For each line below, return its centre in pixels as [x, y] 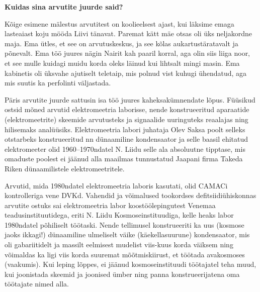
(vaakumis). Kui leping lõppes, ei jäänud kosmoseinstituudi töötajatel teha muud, [131, 264]
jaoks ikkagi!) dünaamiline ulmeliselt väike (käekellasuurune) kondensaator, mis [127, 234]
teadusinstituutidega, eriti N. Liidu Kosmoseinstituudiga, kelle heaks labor [119, 215]
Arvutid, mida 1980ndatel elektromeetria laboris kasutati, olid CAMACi [116, 185]
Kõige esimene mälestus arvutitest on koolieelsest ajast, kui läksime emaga [119, 23]
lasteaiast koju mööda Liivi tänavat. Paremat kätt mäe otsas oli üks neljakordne [128, 33]
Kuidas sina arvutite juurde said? [64, 7]
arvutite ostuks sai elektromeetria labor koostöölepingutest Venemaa [110, 205]
